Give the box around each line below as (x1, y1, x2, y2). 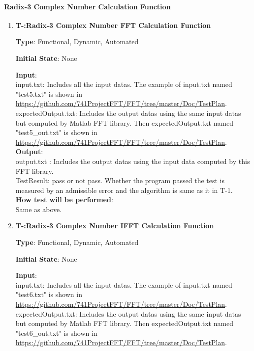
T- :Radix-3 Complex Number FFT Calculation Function (15, 20, 211, 30)
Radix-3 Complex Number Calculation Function (4, 1, 171, 11)
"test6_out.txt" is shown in (15, 327, 97, 338)
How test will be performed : (15, 194, 113, 205)
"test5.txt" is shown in (15, 88, 82, 99)
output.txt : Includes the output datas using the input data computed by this (15, 156, 250, 166)
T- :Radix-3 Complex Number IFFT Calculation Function (15, 220, 214, 231)
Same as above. (15, 204, 62, 214)
